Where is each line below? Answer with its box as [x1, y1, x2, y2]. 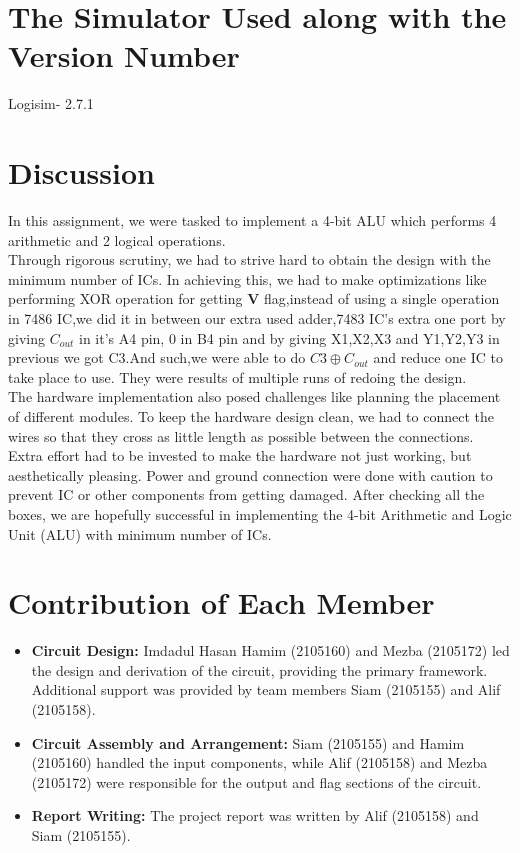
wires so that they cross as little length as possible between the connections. [8, 425, 474, 446]
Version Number [8, 35, 240, 76]
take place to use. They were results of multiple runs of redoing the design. [8, 366, 467, 387]
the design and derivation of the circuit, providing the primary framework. [31, 659, 488, 680]
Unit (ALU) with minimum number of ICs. [8, 523, 272, 544]
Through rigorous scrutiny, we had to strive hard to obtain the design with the [8, 249, 491, 270]
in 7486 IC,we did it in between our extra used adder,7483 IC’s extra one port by [8, 308, 506, 328]
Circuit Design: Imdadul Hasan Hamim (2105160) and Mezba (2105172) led [31, 640, 510, 661]
